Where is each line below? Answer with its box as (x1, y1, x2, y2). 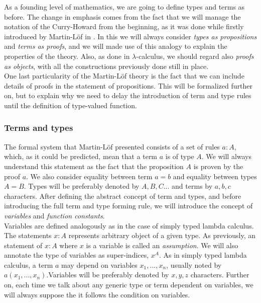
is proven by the (193, 161, 243, 171)
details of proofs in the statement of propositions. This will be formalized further (4, 80, 252, 91)
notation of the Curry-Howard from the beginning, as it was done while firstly (4, 21, 244, 32)
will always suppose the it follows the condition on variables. (4, 289, 190, 299)
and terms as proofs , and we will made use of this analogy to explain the (4, 41, 227, 51)
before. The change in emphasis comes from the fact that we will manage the (4, 11, 241, 22)
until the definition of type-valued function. (4, 100, 137, 110)
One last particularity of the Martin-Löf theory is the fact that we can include (4, 70, 244, 81)
